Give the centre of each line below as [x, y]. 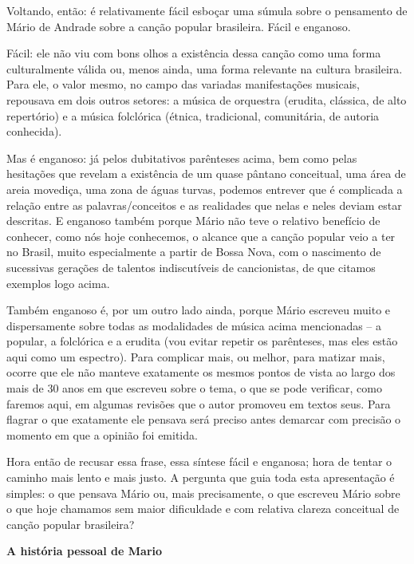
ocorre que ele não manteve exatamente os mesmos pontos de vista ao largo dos [201, 372]
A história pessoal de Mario [85, 551]
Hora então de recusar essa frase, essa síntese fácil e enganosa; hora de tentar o [199, 461]
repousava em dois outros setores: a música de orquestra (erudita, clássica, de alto [207, 99]
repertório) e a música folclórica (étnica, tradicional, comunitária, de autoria [193, 115]
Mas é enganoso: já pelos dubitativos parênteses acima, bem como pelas [182, 158]
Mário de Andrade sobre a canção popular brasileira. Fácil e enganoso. [179, 26]
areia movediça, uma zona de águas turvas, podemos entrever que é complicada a [205, 189]
